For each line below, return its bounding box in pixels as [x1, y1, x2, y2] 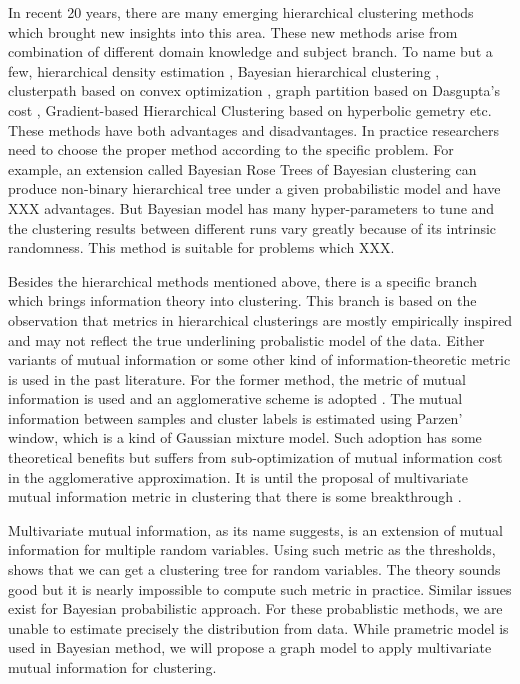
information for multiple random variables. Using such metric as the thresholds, [8, 539, 496, 560]
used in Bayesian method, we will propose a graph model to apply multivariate [8, 637, 492, 658]
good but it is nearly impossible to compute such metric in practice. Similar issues [8, 578, 512, 599]
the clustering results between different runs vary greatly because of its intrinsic [8, 217, 497, 238]
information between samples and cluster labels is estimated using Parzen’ [8, 407, 463, 428]
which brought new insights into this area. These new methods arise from [8, 21, 458, 42]
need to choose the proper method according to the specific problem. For [8, 139, 454, 160]
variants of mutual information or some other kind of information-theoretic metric [8, 349, 511, 370]
